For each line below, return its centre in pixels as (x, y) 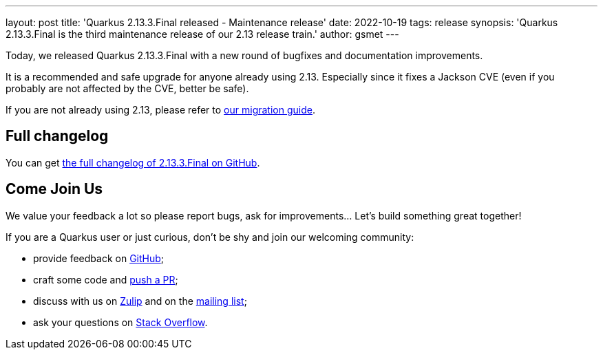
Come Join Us (54, 189)
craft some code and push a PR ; (106, 279)
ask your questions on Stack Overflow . (120, 322)
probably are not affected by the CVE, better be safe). (127, 88)
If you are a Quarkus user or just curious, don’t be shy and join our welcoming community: (210, 237)
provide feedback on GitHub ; (99, 258)
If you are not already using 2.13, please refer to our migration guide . (160, 110)
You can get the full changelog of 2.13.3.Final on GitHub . (133, 162)
